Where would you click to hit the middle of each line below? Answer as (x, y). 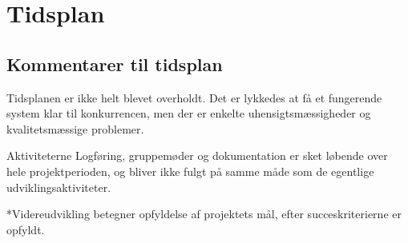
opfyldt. (26, 229)
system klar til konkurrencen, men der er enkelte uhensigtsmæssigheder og (189, 113)
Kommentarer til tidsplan (115, 64)
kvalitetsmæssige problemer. (75, 128)
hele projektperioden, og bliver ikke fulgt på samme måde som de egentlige (190, 171)
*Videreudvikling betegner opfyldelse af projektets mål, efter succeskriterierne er (204, 214)
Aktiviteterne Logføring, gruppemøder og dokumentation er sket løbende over (197, 155)
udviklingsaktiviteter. (59, 187)
